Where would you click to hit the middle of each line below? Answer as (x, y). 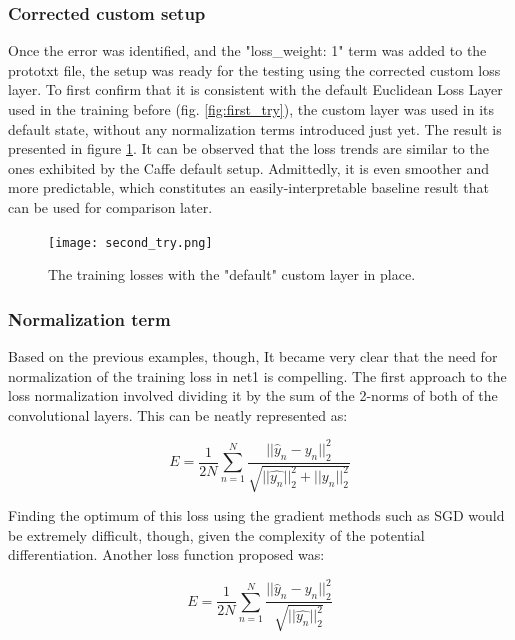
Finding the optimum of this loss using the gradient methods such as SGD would (256, 515)
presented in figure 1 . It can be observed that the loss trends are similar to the (248, 148)
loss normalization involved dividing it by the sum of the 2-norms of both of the (253, 395)
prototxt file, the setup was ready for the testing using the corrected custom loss (254, 69)
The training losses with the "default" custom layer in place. (232, 274)
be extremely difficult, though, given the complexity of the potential (216, 534)
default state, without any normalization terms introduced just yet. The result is (255, 128)
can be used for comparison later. (110, 206)
